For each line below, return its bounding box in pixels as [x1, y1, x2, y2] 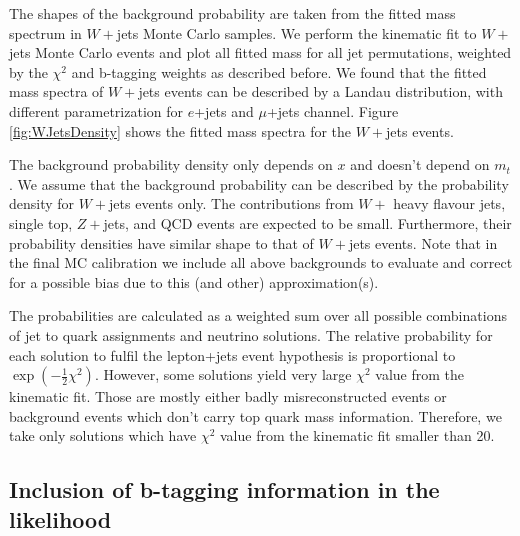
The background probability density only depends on [9, 154, 333, 175]
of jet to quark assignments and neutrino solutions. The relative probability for [9, 324, 493, 345]
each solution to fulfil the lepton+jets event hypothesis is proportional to [9, 344, 456, 365]
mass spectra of [9, 81, 104, 102]
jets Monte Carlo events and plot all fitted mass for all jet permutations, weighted [9, 42, 512, 63]
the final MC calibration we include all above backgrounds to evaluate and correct [9, 252, 513, 273]
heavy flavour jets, [393, 193, 506, 214]
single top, [9, 212, 73, 233]
